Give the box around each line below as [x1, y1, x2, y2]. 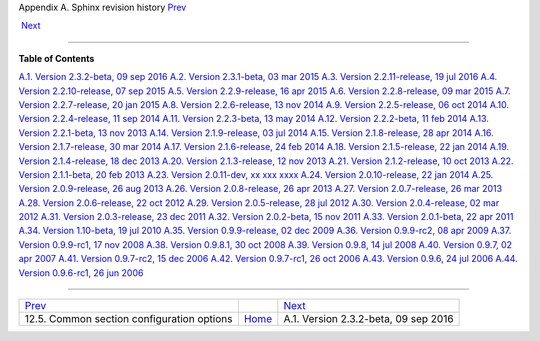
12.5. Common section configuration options [24, 312, 233, 326]
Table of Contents [18, 52, 95, 64]
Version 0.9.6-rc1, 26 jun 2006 [18, 266, 144, 279]
